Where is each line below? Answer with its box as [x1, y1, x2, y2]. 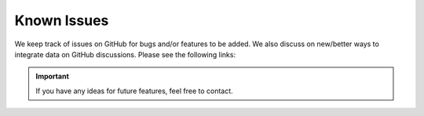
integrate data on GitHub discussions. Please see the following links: [14, 49, 236, 59]
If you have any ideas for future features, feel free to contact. [35, 86, 233, 96]
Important [35, 71, 70, 82]
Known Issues [14, 12, 109, 29]
